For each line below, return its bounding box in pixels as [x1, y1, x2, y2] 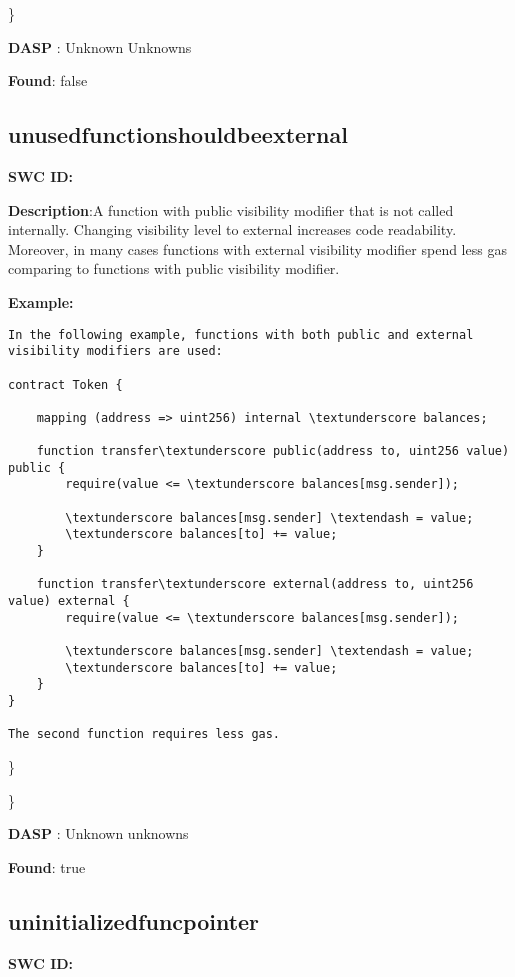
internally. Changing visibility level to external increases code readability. [8, 219, 457, 240]
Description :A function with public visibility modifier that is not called [8, 199, 454, 220]
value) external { [8, 594, 130, 609]
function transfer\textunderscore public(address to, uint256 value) [36, 444, 510, 459]
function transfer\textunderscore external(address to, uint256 [36, 577, 474, 592]
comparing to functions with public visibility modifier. [8, 258, 340, 279]
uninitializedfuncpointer [8, 905, 260, 936]
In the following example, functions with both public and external [8, 327, 474, 342]
